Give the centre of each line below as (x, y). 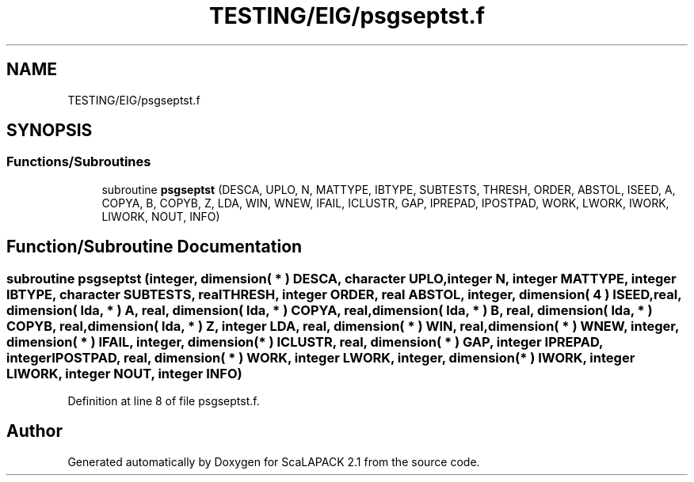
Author (34, 431)
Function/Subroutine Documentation (154, 247)
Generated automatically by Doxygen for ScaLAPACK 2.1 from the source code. (274, 461)
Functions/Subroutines (79, 162)
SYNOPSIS (50, 131)
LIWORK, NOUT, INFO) (161, 216)
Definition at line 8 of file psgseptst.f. (164, 401)
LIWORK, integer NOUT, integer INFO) (124, 373)
